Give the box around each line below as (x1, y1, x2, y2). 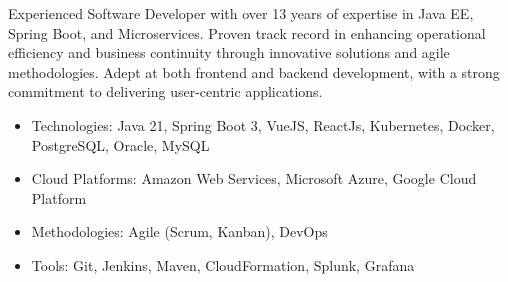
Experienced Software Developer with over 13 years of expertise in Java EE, (8, 3, 474, 23)
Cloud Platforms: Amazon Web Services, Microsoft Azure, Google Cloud (31, 168, 477, 189)
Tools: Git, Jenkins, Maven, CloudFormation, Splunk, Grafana (31, 254, 415, 275)
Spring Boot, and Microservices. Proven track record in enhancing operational (8, 22, 486, 43)
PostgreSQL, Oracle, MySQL (31, 134, 210, 155)
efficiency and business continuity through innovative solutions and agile (8, 42, 450, 63)
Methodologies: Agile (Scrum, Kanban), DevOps (31, 221, 328, 242)
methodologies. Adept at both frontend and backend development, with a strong (8, 61, 500, 82)
